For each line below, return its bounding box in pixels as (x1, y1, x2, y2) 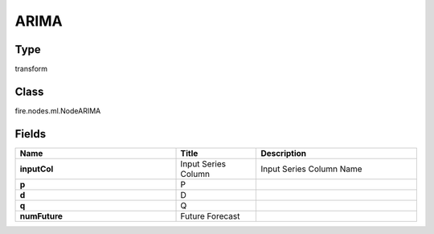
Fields (14, 127, 47, 141)
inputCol (19, 163, 54, 174)
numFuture (19, 210, 63, 221)
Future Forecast (180, 210, 240, 221)
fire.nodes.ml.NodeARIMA (14, 105, 101, 116)
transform (14, 64, 48, 74)
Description (260, 147, 307, 158)
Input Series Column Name (260, 163, 362, 174)
